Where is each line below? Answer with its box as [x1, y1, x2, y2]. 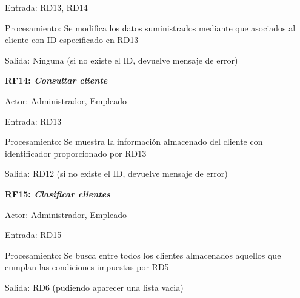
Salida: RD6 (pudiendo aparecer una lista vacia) [5, 280, 184, 293]
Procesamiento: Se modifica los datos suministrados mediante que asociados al [5, 21, 296, 34]
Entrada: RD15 [5, 228, 62, 241]
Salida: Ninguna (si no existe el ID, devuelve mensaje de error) [5, 53, 238, 66]
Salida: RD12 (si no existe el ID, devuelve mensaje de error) [5, 167, 228, 180]
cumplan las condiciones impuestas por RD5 [5, 260, 169, 273]
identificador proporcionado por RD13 [5, 147, 147, 159]
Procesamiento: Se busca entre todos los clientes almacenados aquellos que [5, 248, 281, 261]
